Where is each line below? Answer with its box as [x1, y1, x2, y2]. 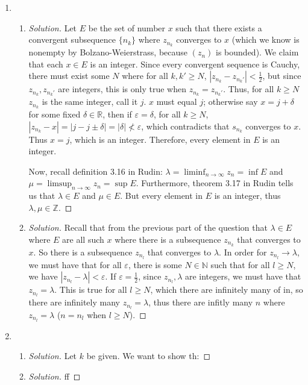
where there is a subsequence [115, 233, 221, 245]
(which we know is [231, 33, 300, 46]
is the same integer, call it [42, 95, 138, 108]
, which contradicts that [141, 119, 230, 132]
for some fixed [28, 107, 81, 120]
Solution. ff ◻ [28, 369, 81, 382]
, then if [102, 107, 132, 120]
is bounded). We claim [216, 46, 299, 58]
